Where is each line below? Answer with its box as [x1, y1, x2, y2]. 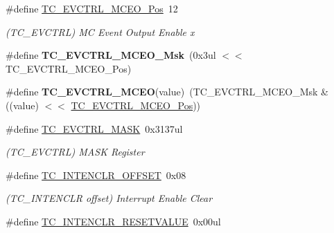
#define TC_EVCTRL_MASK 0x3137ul [6, 121, 183, 136]
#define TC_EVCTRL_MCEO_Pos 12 [6, 1, 178, 15]
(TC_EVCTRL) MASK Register [6, 145, 145, 159]
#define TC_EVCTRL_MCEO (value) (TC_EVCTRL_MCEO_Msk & [6, 84, 328, 99]
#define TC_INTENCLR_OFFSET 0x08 [6, 167, 186, 182]
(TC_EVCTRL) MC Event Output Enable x [6, 24, 195, 39]
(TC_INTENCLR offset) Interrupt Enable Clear [6, 191, 213, 205]
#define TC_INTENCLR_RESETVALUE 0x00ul [6, 214, 221, 228]
